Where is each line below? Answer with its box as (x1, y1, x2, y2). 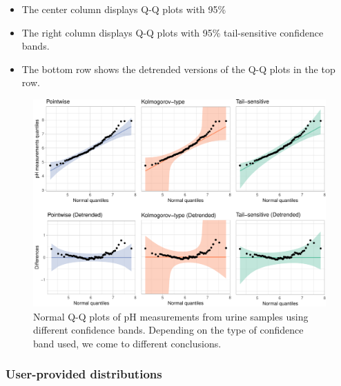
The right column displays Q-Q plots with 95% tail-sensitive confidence (21, 25, 324, 39)
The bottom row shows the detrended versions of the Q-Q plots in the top (21, 61, 335, 76)
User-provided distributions (6, 365, 162, 383)
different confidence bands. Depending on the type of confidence (33, 323, 304, 337)
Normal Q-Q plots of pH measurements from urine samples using (33, 309, 309, 323)
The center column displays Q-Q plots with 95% (21, 2, 226, 16)
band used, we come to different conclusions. (33, 336, 222, 350)
